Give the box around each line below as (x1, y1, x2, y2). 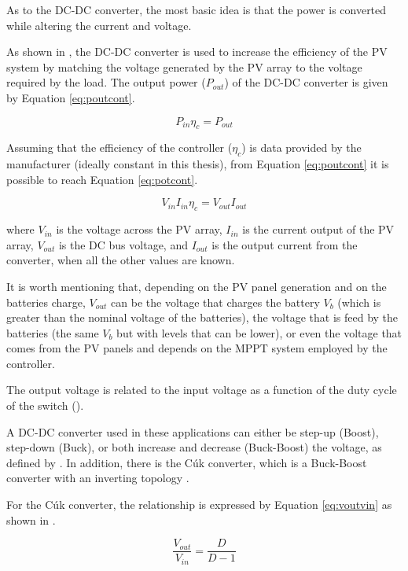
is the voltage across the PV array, (56, 221, 222, 238)
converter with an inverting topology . (6, 470, 189, 486)
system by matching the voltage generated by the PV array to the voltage (6, 58, 362, 75)
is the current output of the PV (242, 221, 395, 238)
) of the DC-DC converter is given (224, 74, 388, 90)
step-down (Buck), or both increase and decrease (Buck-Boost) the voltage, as (6, 439, 382, 455)
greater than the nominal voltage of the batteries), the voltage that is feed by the (6, 309, 399, 326)
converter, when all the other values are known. (6, 252, 235, 268)
